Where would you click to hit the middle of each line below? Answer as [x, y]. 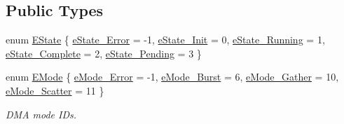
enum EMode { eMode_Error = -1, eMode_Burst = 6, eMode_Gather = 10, [172, 77]
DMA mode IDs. [41, 114]
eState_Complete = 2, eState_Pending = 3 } [104, 53]
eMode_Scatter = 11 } [55, 90]
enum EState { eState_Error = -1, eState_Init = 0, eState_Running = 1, [165, 40]
